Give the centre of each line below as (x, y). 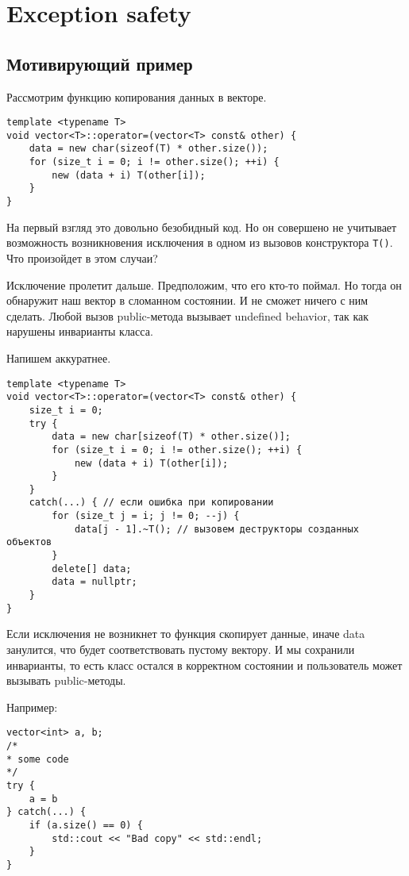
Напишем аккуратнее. (59, 357)
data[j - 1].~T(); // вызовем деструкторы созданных (216, 529)
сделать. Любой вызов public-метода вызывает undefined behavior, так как (188, 315)
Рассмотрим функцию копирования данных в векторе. (137, 96)
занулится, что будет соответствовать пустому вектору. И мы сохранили (181, 649)
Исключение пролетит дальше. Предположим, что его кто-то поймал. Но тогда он (204, 284)
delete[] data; (92, 569)
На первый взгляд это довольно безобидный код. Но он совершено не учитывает (202, 227)
